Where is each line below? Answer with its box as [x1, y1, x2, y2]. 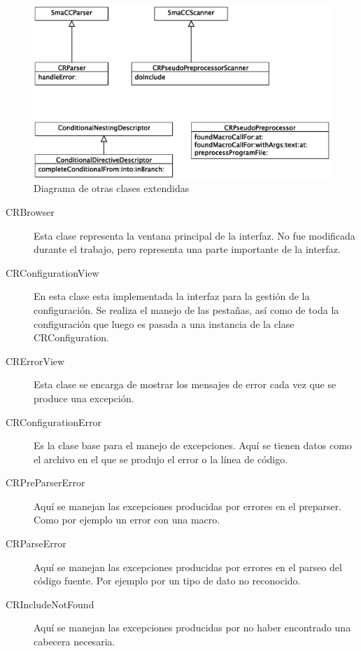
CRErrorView [6, 353, 65, 368]
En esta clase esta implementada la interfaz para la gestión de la [34, 289, 310, 303]
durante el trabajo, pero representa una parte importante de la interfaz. [34, 242, 341, 256]
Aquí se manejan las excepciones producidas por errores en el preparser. [34, 498, 342, 513]
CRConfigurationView [6, 265, 99, 280]
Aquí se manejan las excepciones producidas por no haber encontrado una [34, 620, 351, 635]
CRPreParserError [6, 475, 85, 490]
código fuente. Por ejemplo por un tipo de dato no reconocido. [34, 573, 301, 588]
